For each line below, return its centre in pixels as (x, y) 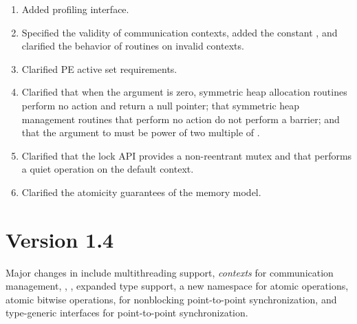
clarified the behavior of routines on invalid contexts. (133, 46)
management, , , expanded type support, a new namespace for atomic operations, (177, 286)
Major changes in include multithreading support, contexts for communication (170, 272)
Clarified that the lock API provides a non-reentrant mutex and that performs (187, 155)
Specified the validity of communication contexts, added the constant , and (180, 32)
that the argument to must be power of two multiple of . (141, 132)
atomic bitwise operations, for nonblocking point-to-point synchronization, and (171, 299)
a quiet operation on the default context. (108, 169)
